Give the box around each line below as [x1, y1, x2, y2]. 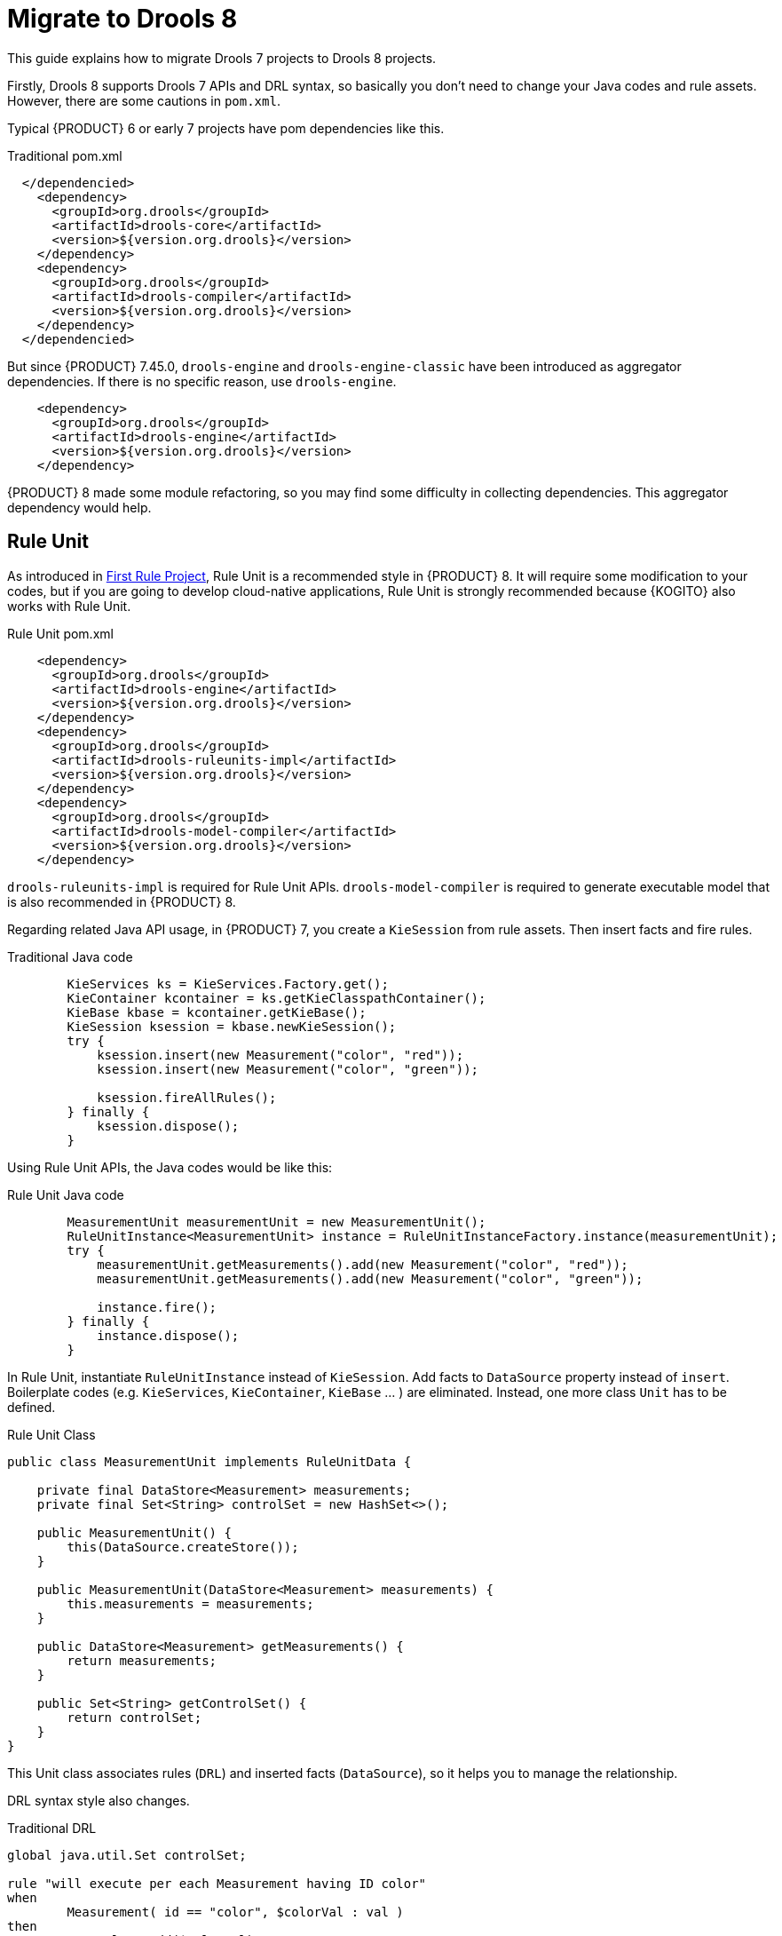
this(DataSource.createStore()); [67, 1539, 299, 1554]
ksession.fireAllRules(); [97, 1090, 277, 1105]
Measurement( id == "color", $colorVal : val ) [67, 1904, 404, 1919]
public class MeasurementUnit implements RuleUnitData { [7, 1454, 412, 1469]
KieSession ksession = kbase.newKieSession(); [67, 1019, 397, 1034]
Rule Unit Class [7, 1426, 96, 1442]
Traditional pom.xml [7, 147, 122, 163]
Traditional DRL [7, 1820, 97, 1836]
